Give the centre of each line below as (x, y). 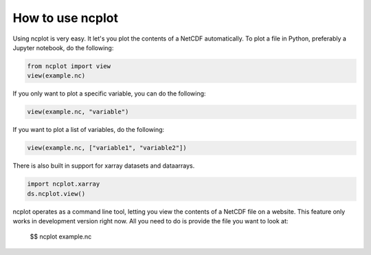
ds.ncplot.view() (56, 193)
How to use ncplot (65, 18)
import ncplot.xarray (64, 184)
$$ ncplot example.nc (61, 236)
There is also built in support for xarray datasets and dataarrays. (104, 166)
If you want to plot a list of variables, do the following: (89, 130)
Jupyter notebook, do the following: (63, 47)
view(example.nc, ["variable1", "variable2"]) (107, 148)
